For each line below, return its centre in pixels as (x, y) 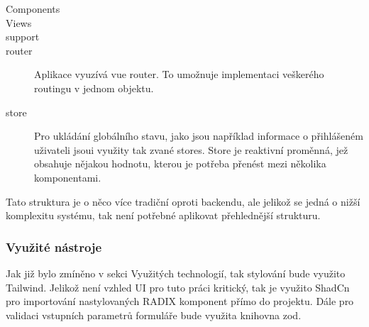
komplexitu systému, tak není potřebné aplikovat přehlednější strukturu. (163, 215)
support (23, 37)
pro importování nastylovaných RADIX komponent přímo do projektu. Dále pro (180, 301)
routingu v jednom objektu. (94, 88)
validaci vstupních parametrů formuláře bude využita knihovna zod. (154, 315)
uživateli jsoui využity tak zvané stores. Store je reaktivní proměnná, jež (191, 149)
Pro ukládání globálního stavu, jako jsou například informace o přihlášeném (199, 136)
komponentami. (68, 177)
